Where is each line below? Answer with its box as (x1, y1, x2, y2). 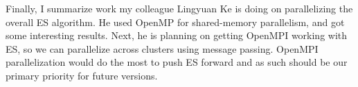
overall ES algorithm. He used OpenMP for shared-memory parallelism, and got (6, 14, 345, 29)
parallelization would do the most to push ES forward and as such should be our (6, 55, 348, 69)
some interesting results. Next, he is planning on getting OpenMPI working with (6, 28, 348, 42)
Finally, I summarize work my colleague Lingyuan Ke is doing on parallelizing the (6, 1, 353, 15)
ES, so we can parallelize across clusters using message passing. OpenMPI (6, 41, 319, 55)
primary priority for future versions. (6, 68, 158, 82)
